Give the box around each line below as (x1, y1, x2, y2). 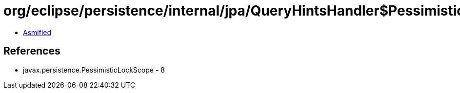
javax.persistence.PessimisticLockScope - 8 (23, 65, 165, 74)
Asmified (23, 28, 52, 37)
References (3, 45, 60, 57)
